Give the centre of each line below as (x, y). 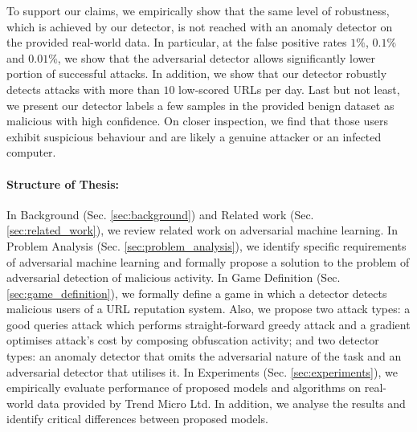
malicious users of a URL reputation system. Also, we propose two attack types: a (208, 309)
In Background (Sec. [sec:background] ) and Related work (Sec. (160, 214)
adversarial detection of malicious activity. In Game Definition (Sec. (174, 277)
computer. (31, 152)
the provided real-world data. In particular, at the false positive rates (177, 42)
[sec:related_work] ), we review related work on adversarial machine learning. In (202, 230)
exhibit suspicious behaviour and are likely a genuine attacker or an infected (194, 136)
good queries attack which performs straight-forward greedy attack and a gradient (208, 324)
